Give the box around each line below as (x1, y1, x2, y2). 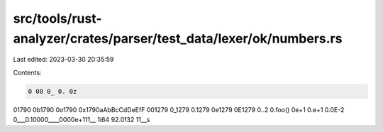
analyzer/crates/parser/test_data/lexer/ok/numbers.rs (13, 31, 343, 46)
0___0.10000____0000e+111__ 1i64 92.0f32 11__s (13, 116, 150, 124)
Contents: (13, 68, 42, 77)
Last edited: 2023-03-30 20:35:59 (13, 55, 114, 64)
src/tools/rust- (13, 11, 102, 26)
